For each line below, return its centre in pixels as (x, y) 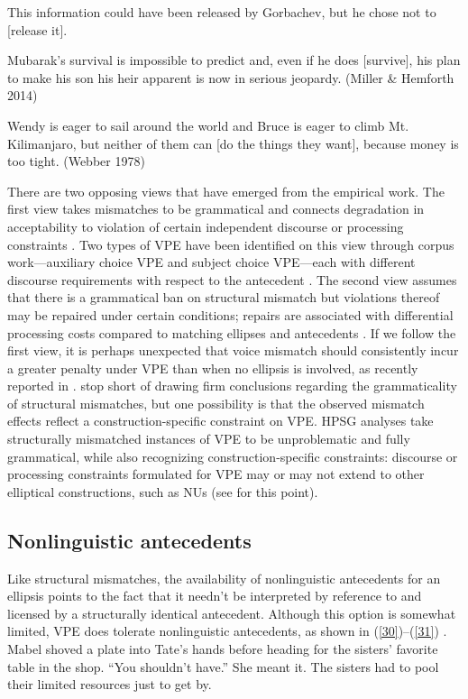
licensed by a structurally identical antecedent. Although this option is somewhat (232, 613)
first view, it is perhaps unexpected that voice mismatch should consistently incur (233, 350)
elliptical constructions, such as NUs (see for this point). (163, 491)
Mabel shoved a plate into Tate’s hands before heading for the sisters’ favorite (223, 649)
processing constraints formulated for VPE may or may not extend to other (216, 474)
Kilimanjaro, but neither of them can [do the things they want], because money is (233, 143)
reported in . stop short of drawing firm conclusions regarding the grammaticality (232, 386)
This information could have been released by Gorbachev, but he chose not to (222, 12)
